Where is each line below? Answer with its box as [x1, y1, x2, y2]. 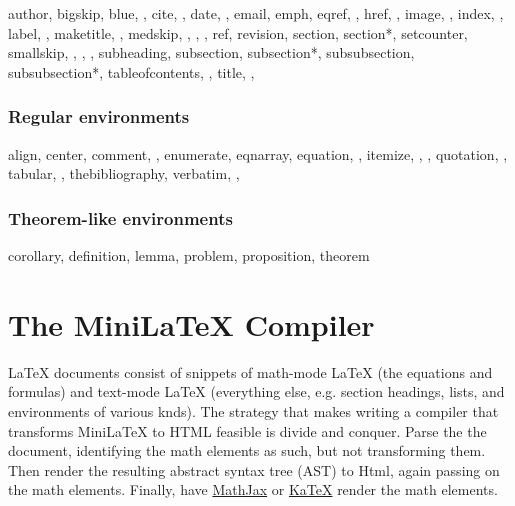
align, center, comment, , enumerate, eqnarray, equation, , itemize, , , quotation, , [8, 143, 508, 164]
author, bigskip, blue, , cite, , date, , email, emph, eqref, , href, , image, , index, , [8, 3, 504, 23]
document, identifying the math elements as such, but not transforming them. [8, 440, 486, 461]
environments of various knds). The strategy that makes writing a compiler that [8, 400, 499, 421]
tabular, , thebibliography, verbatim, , [8, 163, 240, 184]
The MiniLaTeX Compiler [8, 303, 375, 344]
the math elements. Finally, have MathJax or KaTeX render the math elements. [8, 479, 498, 500]
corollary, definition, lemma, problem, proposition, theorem [8, 245, 370, 265]
